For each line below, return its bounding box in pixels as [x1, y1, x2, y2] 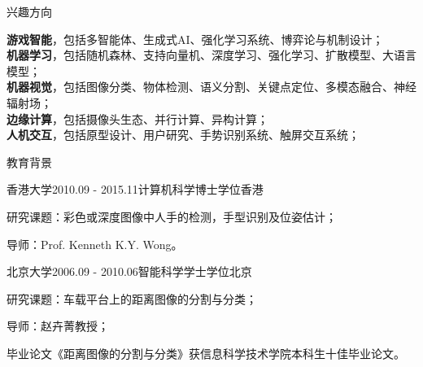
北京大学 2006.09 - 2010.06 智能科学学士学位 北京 [7, 263, 252, 280]
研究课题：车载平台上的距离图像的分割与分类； [7, 290, 257, 307]
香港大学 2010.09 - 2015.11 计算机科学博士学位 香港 [7, 181, 264, 198]
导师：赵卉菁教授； [7, 317, 109, 334]
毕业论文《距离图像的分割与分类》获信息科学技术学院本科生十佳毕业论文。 [7, 344, 405, 361]
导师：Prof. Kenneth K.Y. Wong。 [7, 235, 183, 252]
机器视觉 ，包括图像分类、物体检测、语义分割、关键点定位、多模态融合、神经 [7, 78, 416, 95]
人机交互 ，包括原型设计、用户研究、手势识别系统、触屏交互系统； [7, 126, 360, 143]
